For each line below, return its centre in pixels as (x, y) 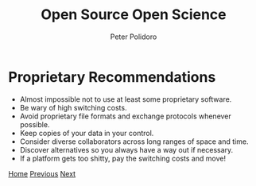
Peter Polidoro (134, 37)
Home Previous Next (42, 173)
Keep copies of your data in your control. (87, 133)
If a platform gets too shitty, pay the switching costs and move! (123, 158)
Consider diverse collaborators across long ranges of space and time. (134, 141)
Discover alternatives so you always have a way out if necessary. (126, 149)
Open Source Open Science (134, 15)
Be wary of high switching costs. (73, 107)
